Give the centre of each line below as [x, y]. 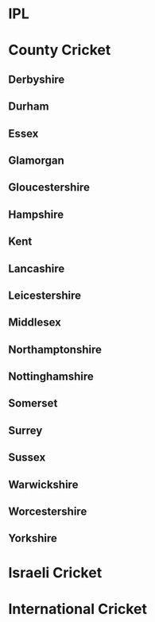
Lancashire [37, 268]
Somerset [33, 403]
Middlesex [35, 323]
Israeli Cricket [55, 572]
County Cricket [60, 50]
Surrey [25, 430]
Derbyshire [37, 79]
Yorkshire [33, 538]
